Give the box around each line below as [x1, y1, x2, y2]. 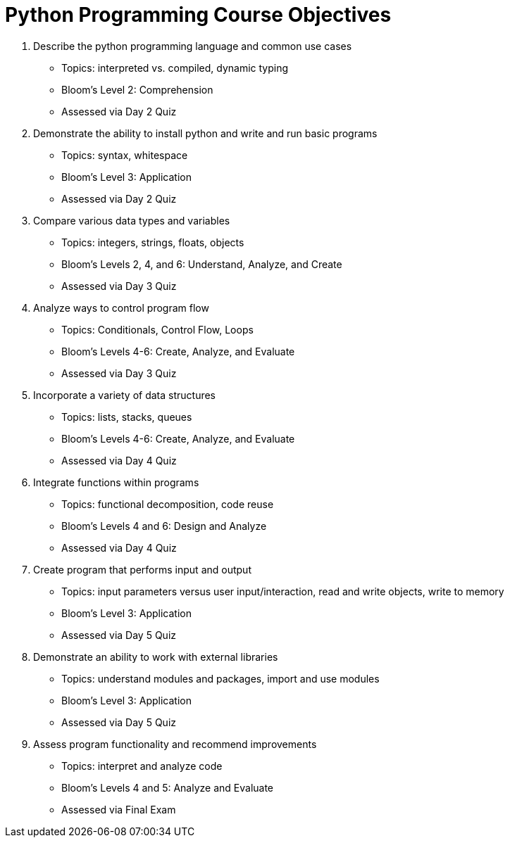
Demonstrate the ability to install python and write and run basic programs [33, 127, 378, 139]
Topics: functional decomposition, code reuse [61, 497, 274, 510]
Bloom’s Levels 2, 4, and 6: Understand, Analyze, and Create [61, 258, 342, 270]
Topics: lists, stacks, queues [61, 410, 192, 423]
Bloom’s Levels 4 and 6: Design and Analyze [61, 519, 267, 532]
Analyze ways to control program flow [33, 301, 209, 314]
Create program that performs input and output [33, 563, 251, 576]
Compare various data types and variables [33, 214, 230, 227]
